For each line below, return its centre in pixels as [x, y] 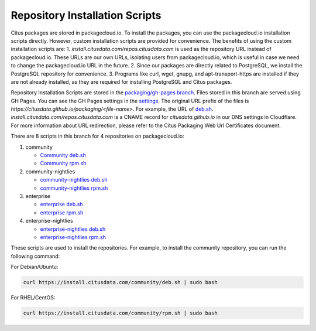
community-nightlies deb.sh [74, 180]
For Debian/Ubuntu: [35, 267]
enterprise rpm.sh [62, 212]
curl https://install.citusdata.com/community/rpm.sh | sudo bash [120, 313]
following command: [35, 256]
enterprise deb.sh [61, 204]
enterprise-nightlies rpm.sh [73, 237]
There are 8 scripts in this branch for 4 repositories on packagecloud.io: [97, 136]
